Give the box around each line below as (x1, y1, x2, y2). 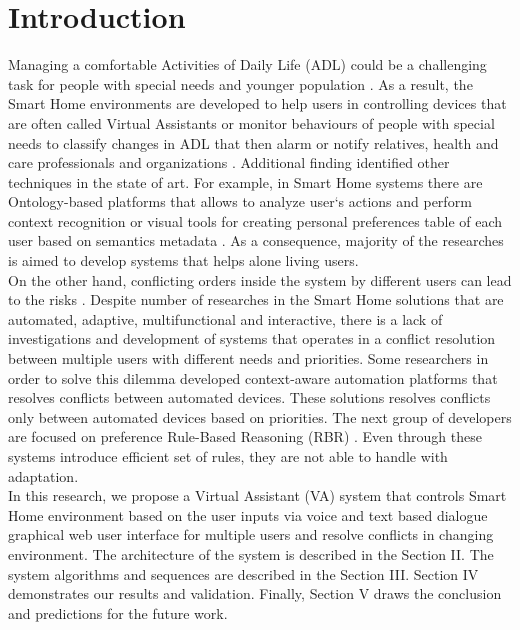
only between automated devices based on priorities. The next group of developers (8, 406, 512, 427)
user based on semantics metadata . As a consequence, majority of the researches (8, 230, 504, 251)
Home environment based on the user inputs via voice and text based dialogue (8, 504, 488, 525)
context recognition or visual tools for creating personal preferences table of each (8, 210, 503, 231)
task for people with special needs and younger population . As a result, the (8, 73, 473, 94)
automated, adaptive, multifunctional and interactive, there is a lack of (8, 308, 443, 329)
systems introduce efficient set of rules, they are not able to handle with (8, 446, 448, 466)
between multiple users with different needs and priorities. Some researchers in (8, 348, 489, 369)
